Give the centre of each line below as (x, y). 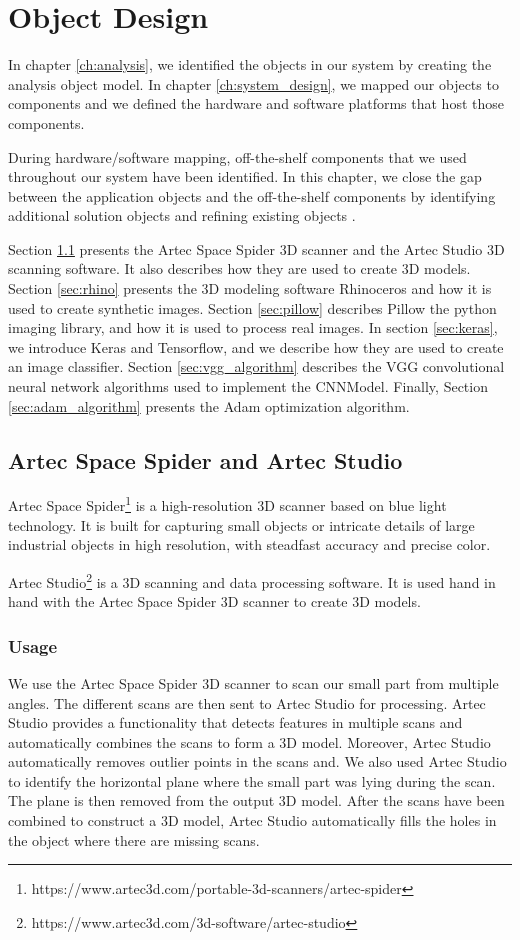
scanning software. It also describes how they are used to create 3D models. (239, 268)
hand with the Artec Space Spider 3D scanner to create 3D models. (214, 601)
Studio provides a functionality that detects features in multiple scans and (235, 722)
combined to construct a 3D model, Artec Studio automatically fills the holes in (252, 820)
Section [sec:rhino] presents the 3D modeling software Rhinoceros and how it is (250, 288)
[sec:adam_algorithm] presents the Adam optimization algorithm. (209, 405)
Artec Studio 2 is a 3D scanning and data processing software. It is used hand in (252, 580)
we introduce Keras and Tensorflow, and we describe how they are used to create (256, 346)
